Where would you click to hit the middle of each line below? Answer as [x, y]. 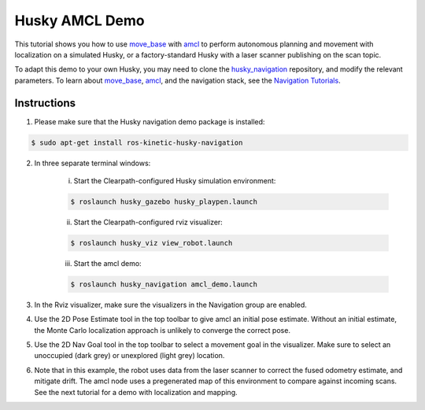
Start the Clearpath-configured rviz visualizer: [148, 222]
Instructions [45, 103]
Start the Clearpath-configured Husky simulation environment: [175, 180]
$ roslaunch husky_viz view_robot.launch [152, 243]
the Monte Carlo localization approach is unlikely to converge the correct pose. [163, 330]
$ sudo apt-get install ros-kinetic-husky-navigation [137, 142]
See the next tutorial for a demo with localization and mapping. [136, 392]
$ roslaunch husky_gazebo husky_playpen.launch [164, 201]
